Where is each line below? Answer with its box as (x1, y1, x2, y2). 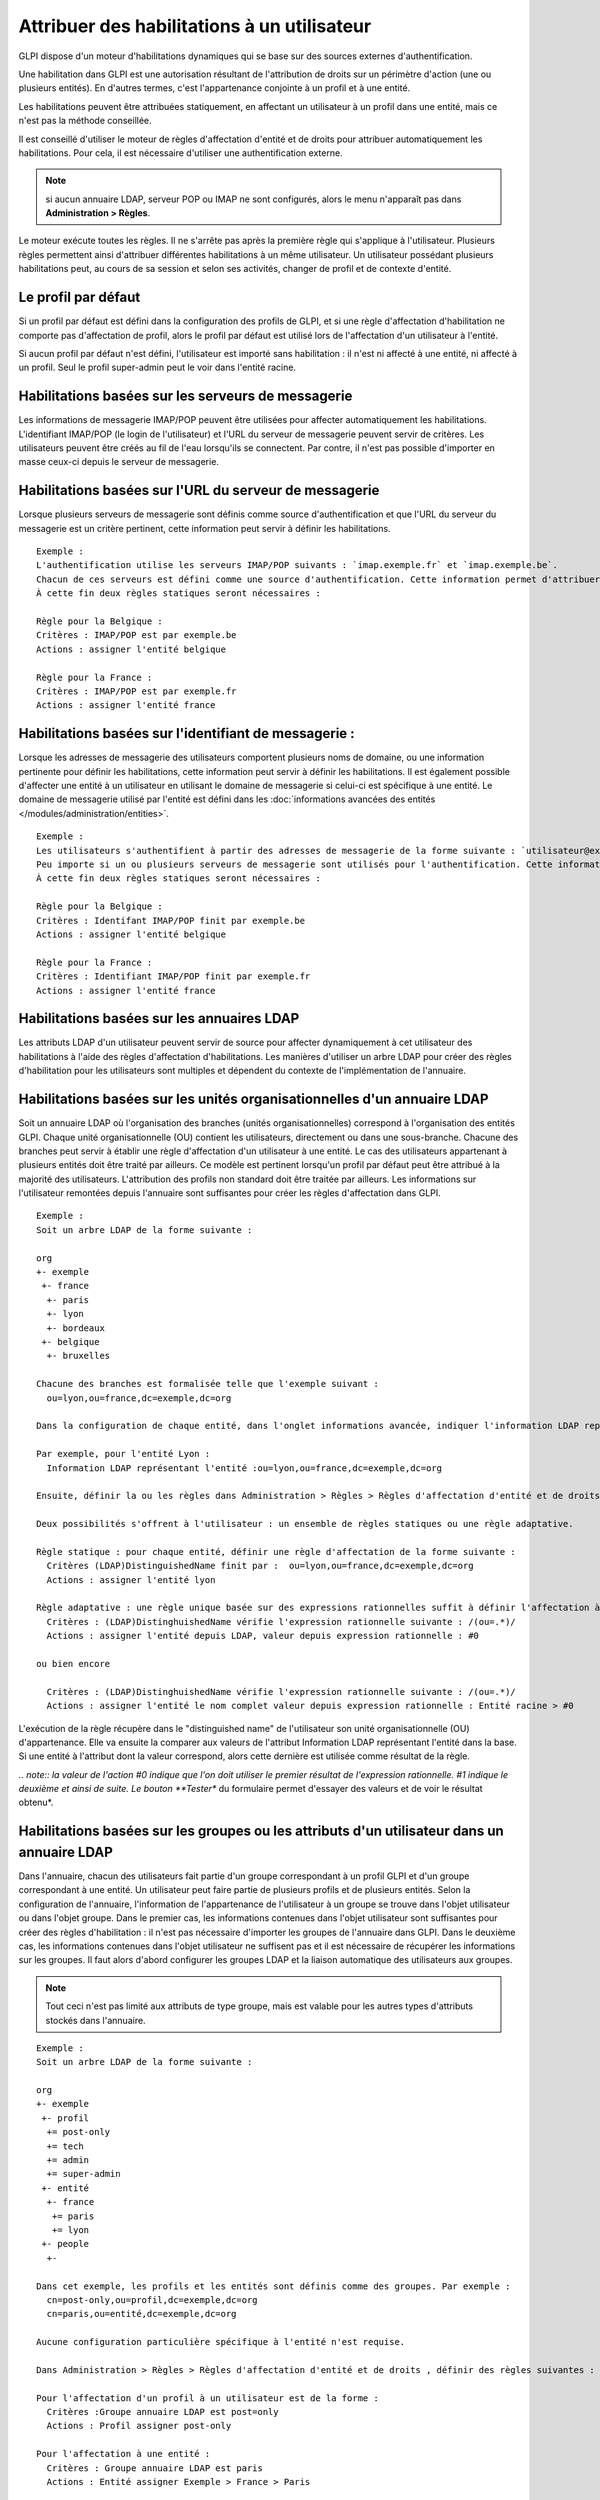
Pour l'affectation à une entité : (36, 2448, 211, 2460)
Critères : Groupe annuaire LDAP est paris (46, 2462, 264, 2474)
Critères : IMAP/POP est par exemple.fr (36, 685, 237, 697)
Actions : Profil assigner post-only (46, 2420, 232, 2432)
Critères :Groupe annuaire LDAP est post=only (46, 2406, 279, 2418)
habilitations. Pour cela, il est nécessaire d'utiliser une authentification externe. (18, 146, 344, 159)
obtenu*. (18, 1796, 54, 1809)
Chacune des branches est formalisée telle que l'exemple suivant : (36, 1378, 379, 1390)
